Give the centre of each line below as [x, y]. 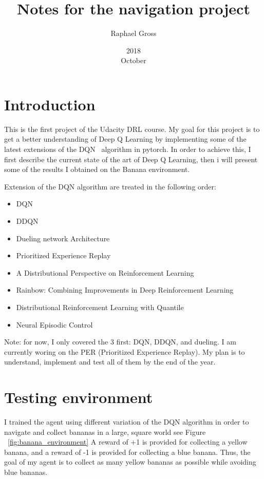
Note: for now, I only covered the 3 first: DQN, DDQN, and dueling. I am [120, 342]
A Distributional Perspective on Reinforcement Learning [105, 272]
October [134, 60]
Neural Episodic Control [54, 324]
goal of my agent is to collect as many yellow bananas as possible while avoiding [130, 462]
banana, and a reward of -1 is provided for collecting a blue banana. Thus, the [127, 452]
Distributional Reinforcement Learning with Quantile [100, 307]
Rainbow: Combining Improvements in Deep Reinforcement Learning [125, 290]
